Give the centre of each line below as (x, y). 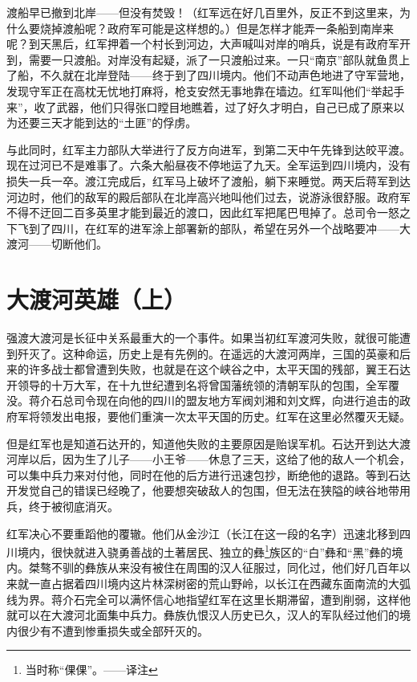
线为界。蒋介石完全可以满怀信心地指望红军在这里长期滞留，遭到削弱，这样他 (208, 599)
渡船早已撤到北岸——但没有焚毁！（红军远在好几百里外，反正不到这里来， (203, 12)
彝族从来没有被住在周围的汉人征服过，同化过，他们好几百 (236, 568)
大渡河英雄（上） (97, 299)
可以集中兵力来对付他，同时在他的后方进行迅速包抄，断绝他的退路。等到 (197, 474)
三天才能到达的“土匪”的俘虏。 (118, 123)
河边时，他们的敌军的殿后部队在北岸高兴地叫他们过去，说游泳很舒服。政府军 (208, 196)
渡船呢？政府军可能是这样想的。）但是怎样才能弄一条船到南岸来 (228, 28)
